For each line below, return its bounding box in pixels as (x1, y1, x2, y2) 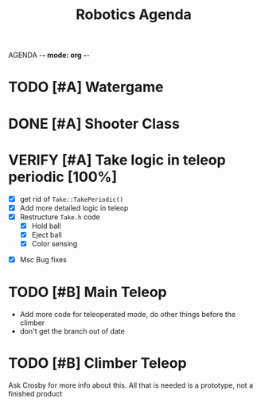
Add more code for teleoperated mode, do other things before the (19, 309, 236, 319)
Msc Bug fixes (19, 254, 68, 264)
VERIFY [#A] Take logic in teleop (8, 151, 226, 168)
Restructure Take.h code (19, 212, 101, 222)
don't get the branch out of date (19, 326, 125, 335)
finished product (8, 389, 63, 398)
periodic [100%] (8, 168, 118, 186)
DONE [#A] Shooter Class (8, 114, 181, 133)
